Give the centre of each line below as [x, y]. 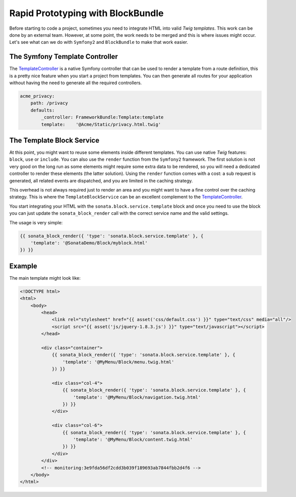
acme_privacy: [37, 96]
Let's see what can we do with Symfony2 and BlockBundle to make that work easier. [99, 42]
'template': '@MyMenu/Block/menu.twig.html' [118, 362]
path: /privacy [49, 103]
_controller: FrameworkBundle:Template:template [102, 117]
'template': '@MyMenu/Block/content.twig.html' [133, 440]
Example [23, 266]
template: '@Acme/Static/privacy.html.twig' [101, 124]
